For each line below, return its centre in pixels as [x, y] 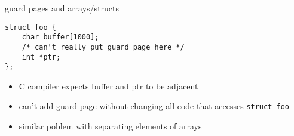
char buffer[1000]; [60, 37]
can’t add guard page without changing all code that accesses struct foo [154, 106]
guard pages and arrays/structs [62, 8]
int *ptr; [41, 57]
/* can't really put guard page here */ [103, 47]
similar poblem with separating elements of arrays [110, 126]
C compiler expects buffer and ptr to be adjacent [108, 86]
